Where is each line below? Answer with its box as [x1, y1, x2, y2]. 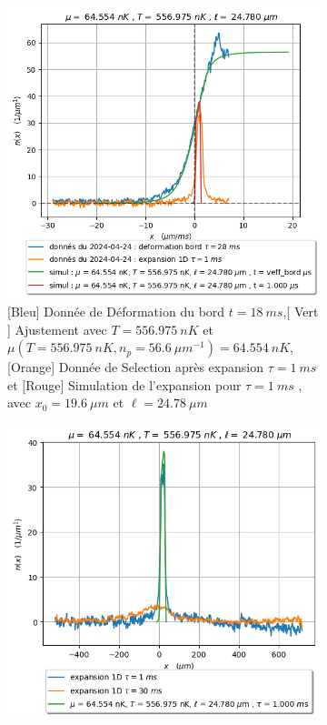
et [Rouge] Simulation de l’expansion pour [7, 375, 242, 394]
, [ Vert [282, 302, 319, 321]
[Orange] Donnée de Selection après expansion [7, 357, 263, 377]
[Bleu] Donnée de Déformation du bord [7, 302, 225, 321]
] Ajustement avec [7, 319, 107, 338]
